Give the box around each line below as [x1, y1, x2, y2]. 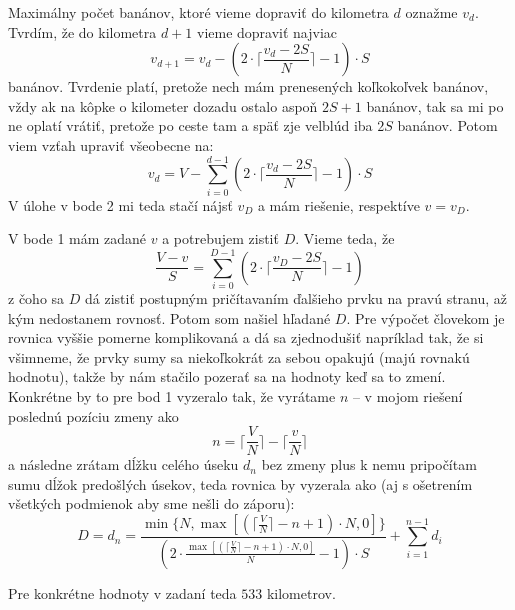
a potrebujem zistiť [162, 228, 279, 249]
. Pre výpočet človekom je [346, 307, 505, 328]
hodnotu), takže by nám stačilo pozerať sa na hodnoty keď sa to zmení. [8, 366, 446, 387]
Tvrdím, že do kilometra [8, 21, 157, 42]
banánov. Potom [397, 115, 498, 136]
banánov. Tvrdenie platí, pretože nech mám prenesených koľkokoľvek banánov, [8, 76, 489, 97]
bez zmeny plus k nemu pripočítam [261, 454, 477, 475]
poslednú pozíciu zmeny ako [8, 405, 179, 426]
